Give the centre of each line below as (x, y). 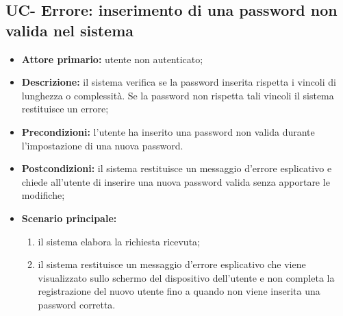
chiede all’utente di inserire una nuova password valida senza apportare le (176, 181)
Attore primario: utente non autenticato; (112, 59)
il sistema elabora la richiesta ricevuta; (119, 241)
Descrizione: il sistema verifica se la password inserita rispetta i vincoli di (179, 82)
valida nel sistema (70, 30)
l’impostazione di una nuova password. (102, 145)
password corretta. (77, 304)
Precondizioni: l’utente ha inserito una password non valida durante (168, 131)
